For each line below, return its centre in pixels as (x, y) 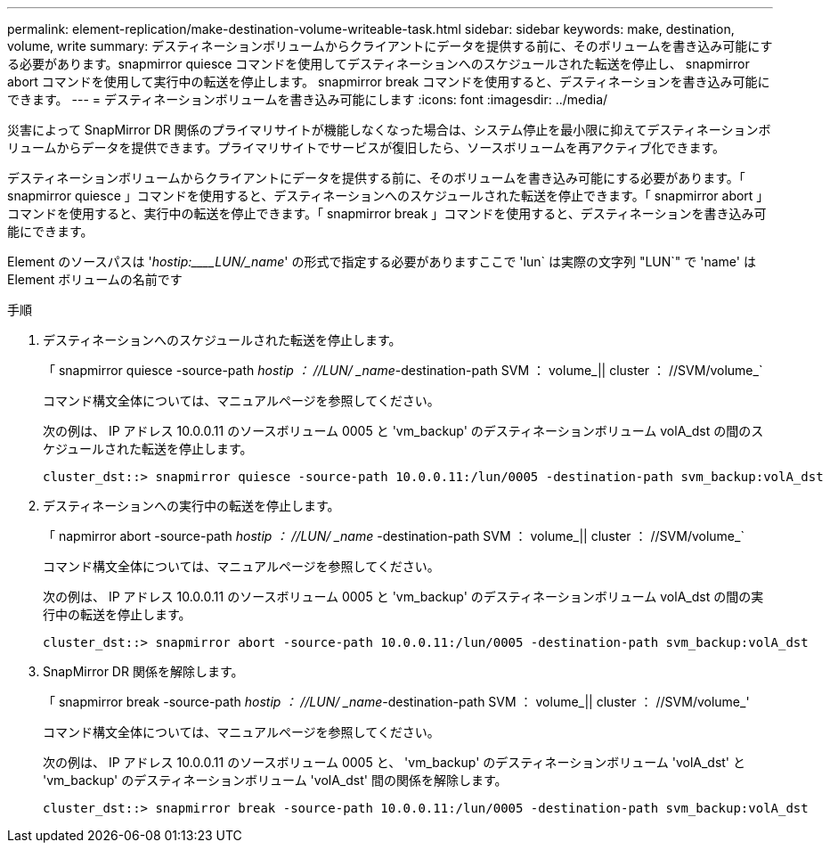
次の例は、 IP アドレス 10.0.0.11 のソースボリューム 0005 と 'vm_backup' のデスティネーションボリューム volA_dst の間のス (403, 431)
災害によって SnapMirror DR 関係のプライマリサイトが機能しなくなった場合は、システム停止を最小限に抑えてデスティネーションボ (389, 130)
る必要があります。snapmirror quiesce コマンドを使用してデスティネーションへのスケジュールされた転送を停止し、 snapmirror (378, 64)
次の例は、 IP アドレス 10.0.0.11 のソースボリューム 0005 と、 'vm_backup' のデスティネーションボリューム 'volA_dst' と (394, 762)
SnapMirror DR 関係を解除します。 (143, 671)
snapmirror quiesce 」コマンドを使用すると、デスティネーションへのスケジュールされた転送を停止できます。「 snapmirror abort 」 (388, 196)
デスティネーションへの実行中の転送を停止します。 (191, 506)
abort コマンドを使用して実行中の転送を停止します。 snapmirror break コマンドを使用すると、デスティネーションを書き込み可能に (389, 82)
